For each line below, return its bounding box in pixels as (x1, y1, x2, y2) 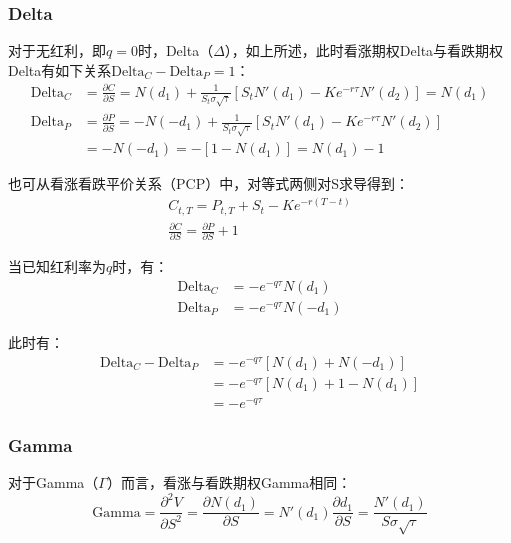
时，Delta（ (137, 40, 214, 61)
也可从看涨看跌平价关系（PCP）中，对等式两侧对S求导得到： (8, 173, 409, 194)
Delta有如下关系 (8, 59, 112, 80)
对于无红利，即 (8, 40, 106, 61)
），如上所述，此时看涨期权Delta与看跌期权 (224, 40, 504, 61)
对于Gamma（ (8, 472, 99, 493)
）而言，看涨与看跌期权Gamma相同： (106, 472, 352, 493)
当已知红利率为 (8, 256, 106, 277)
